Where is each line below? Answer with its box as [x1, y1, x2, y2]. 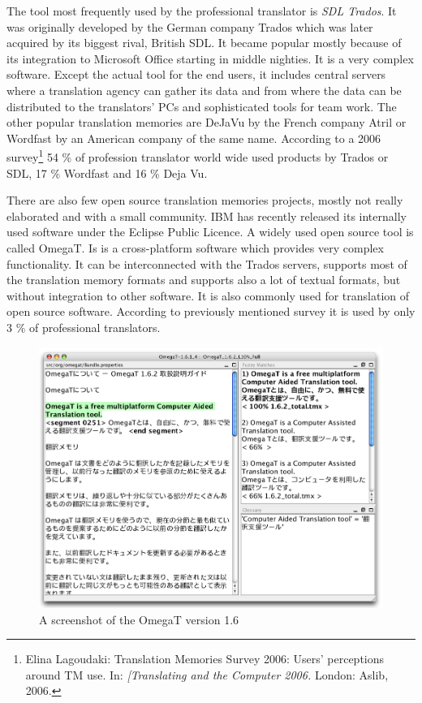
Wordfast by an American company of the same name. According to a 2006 [6, 129, 381, 146]
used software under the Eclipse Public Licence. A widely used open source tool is [6, 223, 414, 240]
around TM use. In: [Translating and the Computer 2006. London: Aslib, [25, 666, 389, 683]
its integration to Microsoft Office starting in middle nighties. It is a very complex [6, 50, 414, 67]
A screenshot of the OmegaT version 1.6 [39, 610, 239, 628]
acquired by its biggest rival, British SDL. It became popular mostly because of [6, 34, 402, 51]
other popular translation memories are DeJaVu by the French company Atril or [6, 114, 407, 131]
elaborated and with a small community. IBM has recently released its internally [6, 207, 407, 224]
